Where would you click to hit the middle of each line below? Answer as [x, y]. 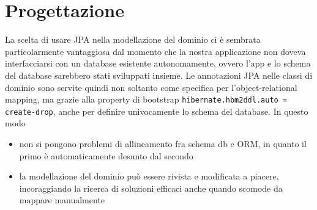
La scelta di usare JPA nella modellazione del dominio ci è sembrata [133, 39]
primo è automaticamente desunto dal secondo [106, 155]
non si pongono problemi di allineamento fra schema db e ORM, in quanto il [163, 143]
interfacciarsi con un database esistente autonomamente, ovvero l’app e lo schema [158, 63]
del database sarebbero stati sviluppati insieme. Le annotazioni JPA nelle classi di [159, 75]
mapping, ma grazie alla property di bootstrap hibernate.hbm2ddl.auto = [146, 99]
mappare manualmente [62, 200]
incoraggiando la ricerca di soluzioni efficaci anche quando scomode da [151, 188]
